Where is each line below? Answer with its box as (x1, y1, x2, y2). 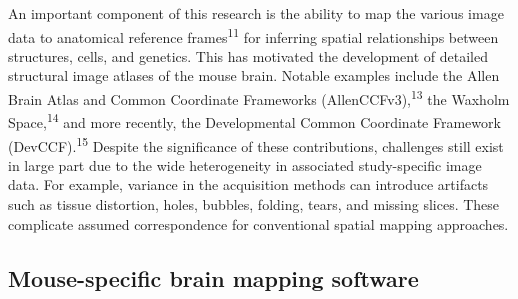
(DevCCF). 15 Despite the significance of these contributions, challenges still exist (8, 132, 504, 156)
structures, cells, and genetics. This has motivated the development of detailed (8, 45, 489, 66)
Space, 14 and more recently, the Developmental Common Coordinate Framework (8, 109, 501, 132)
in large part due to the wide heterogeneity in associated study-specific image (8, 154, 482, 175)
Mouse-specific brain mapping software (8, 262, 419, 293)
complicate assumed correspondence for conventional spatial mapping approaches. (8, 213, 509, 234)
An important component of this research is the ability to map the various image (8, 3, 504, 23)
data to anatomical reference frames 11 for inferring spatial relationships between (8, 23, 499, 47)
